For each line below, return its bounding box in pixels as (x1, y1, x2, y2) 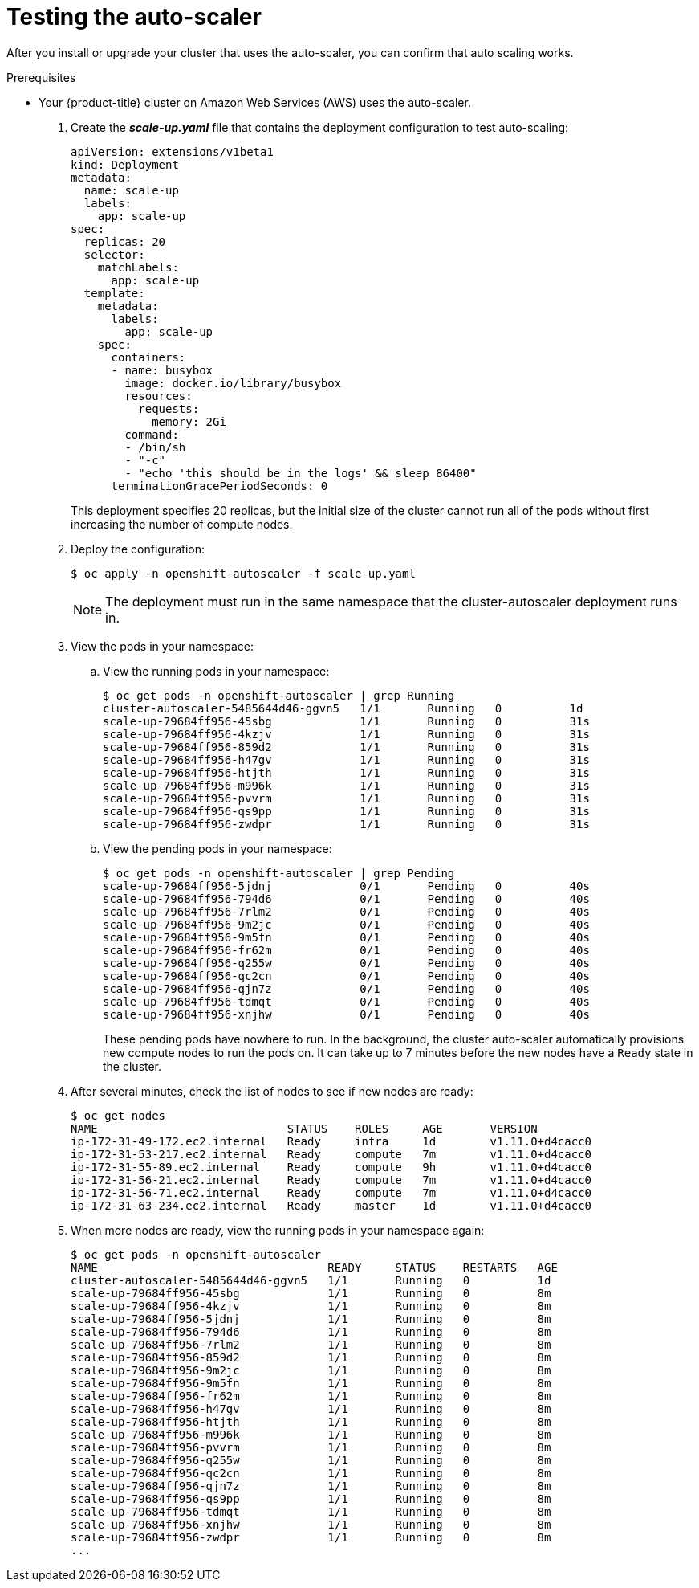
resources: (124, 389, 193, 402)
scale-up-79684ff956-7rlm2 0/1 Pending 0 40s (103, 904, 590, 918)
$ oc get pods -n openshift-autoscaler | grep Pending (103, 866, 455, 880)
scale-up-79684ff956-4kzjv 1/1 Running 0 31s (103, 727, 590, 741)
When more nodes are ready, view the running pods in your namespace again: (71, 1223, 485, 1237)
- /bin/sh (124, 440, 186, 454)
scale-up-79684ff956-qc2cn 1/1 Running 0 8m (71, 1466, 551, 1480)
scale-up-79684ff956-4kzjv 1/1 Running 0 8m (71, 1299, 551, 1312)
